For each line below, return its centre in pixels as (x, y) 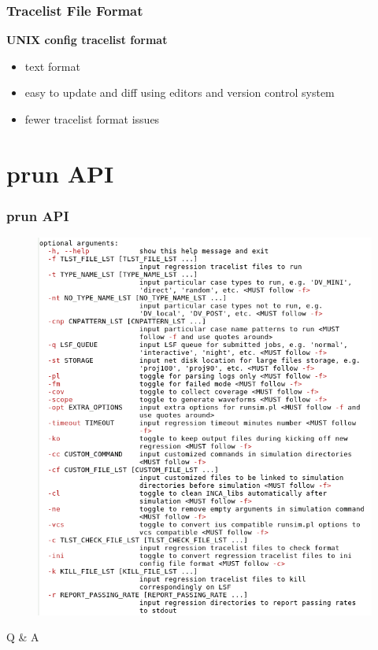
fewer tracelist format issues (92, 119)
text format (52, 66)
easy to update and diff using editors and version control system (180, 92)
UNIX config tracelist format (87, 40)
